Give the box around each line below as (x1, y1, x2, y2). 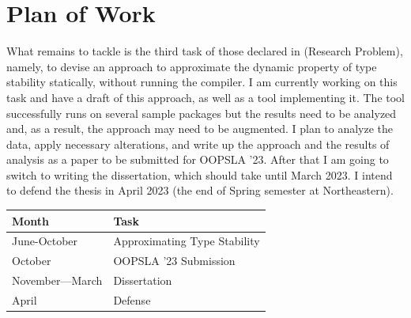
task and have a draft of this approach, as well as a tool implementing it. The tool (6, 89, 405, 105)
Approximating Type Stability (113, 233, 260, 249)
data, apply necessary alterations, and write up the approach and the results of (6, 135, 390, 152)
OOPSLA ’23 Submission (113, 252, 236, 269)
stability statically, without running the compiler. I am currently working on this (6, 74, 398, 90)
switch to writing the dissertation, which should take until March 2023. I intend (6, 166, 393, 183)
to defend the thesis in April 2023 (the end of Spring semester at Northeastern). (6, 182, 394, 199)
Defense (113, 291, 151, 308)
